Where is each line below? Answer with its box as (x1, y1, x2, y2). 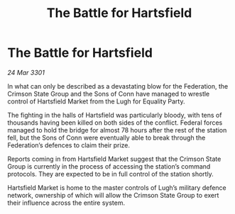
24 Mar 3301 (7, 68, 45, 77)
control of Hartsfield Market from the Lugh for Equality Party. (7, 97, 185, 106)
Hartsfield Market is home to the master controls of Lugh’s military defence (7, 183, 227, 192)
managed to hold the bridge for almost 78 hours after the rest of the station (7, 125, 227, 134)
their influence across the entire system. (7, 198, 126, 207)
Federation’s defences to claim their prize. (7, 140, 130, 150)
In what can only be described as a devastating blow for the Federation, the (7, 81, 229, 90)
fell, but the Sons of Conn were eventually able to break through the (7, 133, 206, 142)
